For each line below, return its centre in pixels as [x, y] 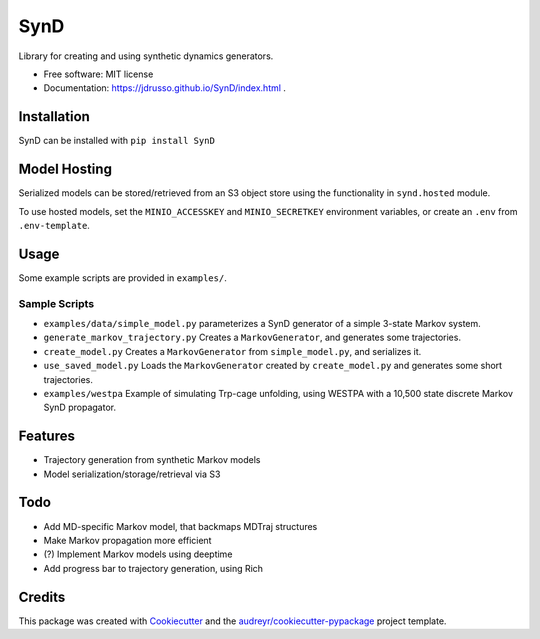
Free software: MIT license [98, 74]
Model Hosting [65, 169]
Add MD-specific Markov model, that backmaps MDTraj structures [180, 526]
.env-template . [54, 225]
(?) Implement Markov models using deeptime [138, 554]
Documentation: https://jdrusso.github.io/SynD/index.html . [165, 88]
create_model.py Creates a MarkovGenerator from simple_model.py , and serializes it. [232, 351]
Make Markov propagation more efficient [127, 540]
